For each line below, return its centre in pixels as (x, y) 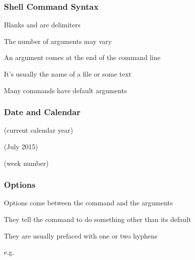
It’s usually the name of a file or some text (68, 74)
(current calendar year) (39, 130)
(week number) (26, 163)
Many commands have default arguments (65, 90)
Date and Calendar (42, 112)
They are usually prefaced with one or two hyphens (81, 235)
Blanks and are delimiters (42, 25)
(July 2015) (21, 146)
